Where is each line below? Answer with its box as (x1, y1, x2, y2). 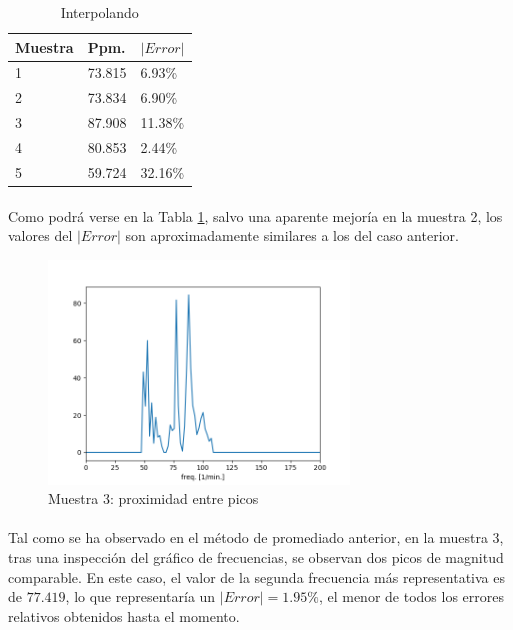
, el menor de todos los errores (318, 586, 505, 607)
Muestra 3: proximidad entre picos (48, 488, 259, 509)
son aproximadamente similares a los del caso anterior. (125, 225, 459, 246)
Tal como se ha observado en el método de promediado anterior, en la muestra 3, (8, 527, 504, 548)
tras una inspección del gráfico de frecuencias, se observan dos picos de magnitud (8, 546, 504, 567)
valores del (8, 225, 73, 246)
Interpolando (60, 2, 139, 22)
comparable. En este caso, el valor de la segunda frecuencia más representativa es (8, 566, 505, 587)
